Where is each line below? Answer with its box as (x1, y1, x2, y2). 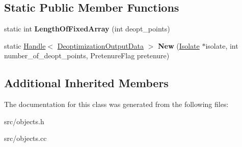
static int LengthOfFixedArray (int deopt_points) (4, 23, 170, 34)
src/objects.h (4, 116, 44, 126)
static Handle (4, 40, 46, 51)
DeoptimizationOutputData (57, 40, 144, 51)
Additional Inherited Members (4, 75, 169, 91)
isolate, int (205, 40, 238, 51)
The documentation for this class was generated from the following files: (4, 99, 229, 109)
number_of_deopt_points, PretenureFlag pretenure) (4, 50, 170, 61)
